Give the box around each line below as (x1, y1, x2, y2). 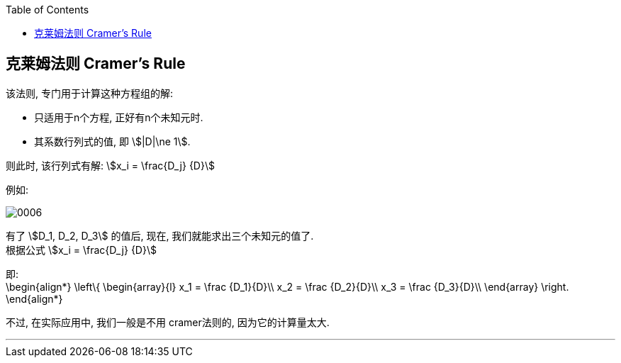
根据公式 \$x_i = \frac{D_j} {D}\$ (6, 243, 157, 256)
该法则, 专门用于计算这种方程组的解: (6, 86, 174, 99)
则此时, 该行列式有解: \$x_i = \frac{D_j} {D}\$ (6, 159, 215, 172)
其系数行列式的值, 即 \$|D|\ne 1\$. (34, 135, 191, 147)
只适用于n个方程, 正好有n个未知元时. (34, 111, 203, 123)
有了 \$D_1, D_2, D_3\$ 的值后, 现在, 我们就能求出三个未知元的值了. (6, 229, 314, 242)
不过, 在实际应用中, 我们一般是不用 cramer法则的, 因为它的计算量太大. (6, 315, 330, 328)
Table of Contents (6, 4, 89, 16)
